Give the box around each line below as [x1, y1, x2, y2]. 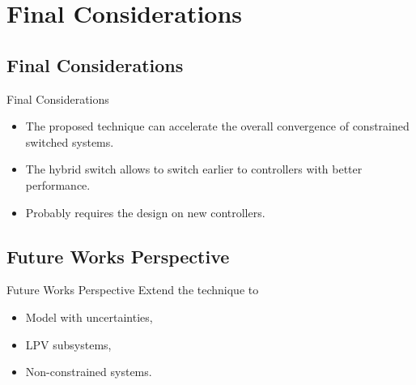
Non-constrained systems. [25, 363, 152, 380]
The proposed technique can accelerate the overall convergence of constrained [25, 118, 410, 135]
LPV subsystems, [25, 336, 112, 353]
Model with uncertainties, [25, 308, 153, 325]
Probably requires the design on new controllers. [25, 203, 265, 220]
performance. [25, 176, 91, 193]
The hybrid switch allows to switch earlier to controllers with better [25, 160, 363, 178]
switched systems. [25, 133, 114, 150]
